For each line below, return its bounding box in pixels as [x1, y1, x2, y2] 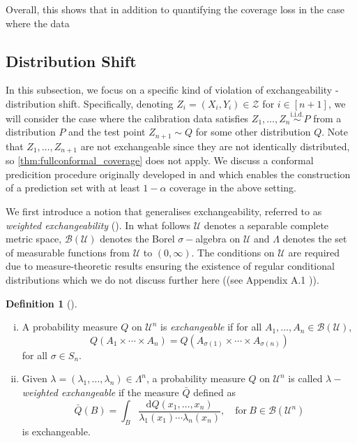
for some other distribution [195, 124, 311, 139]
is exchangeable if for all [160, 319, 262, 334]
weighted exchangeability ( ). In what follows [6, 217, 191, 232]
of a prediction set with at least [6, 180, 140, 195]
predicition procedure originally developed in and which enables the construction [6, 166, 351, 181]
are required [288, 245, 340, 259]
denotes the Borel [100, 231, 175, 246]
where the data [6, 15, 70, 30]
